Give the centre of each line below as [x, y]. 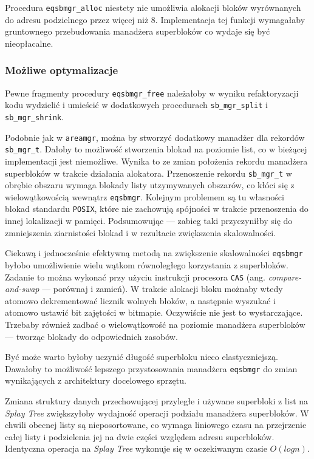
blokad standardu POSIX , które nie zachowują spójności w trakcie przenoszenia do [157, 209]
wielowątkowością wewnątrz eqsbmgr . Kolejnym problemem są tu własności [145, 196]
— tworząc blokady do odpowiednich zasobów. [91, 336]
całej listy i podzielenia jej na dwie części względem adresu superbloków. [140, 436]
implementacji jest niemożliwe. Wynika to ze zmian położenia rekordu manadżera [156, 161]
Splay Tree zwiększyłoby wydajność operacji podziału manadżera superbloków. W [157, 413]
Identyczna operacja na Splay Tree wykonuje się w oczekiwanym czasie [136, 448]
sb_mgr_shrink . [34, 116]
